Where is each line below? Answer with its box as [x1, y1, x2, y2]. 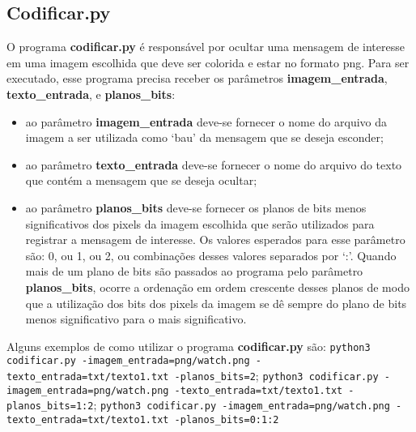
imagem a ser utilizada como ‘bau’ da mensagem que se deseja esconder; [25, 129, 384, 146]
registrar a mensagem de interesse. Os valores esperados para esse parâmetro [25, 231, 405, 248]
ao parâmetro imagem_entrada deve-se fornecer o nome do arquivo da [25, 113, 388, 130]
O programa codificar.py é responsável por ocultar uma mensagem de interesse [6, 38, 405, 55]
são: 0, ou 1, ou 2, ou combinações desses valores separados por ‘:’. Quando [25, 246, 397, 263]
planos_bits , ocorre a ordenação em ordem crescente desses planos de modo [25, 278, 410, 295]
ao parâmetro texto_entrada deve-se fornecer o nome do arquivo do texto [25, 156, 402, 173]
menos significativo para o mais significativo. [25, 310, 247, 327]
